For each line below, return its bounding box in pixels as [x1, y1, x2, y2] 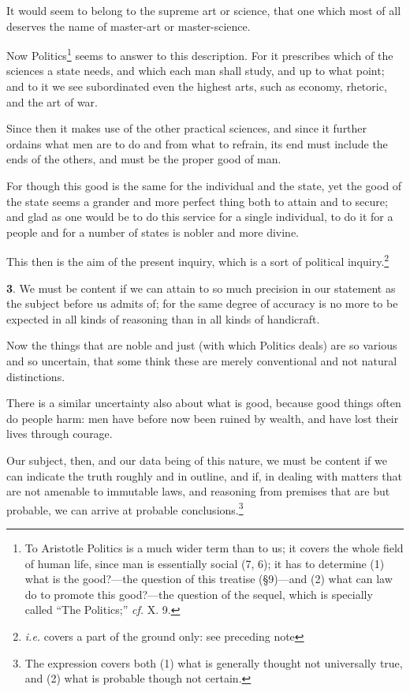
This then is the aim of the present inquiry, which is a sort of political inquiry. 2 [6, 251, 389, 270]
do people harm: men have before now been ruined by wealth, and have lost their [6, 410, 399, 426]
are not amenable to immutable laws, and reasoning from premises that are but [6, 483, 390, 499]
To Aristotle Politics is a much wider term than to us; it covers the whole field [24, 540, 404, 555]
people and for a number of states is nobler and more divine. [6, 223, 300, 240]
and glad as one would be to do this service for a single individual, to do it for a [6, 208, 393, 225]
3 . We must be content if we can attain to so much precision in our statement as [6, 279, 396, 296]
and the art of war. [6, 93, 98, 110]
